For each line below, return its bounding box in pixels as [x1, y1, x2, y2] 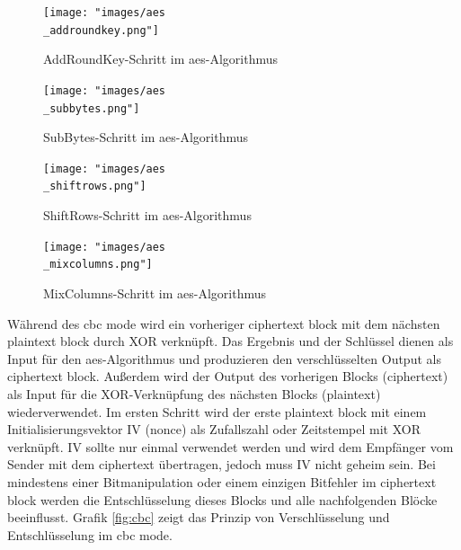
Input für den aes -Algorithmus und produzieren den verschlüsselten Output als [7, 349, 441, 368]
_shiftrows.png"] [43, 180, 146, 193]
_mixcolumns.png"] [43, 258, 153, 271]
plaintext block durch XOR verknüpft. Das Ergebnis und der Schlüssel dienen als [7, 332, 454, 350]
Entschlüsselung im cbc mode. [7, 525, 173, 544]
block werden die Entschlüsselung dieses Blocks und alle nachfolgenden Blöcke [7, 490, 438, 509]
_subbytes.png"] [43, 102, 140, 115]
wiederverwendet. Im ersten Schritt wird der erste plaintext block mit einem [7, 402, 427, 421]
